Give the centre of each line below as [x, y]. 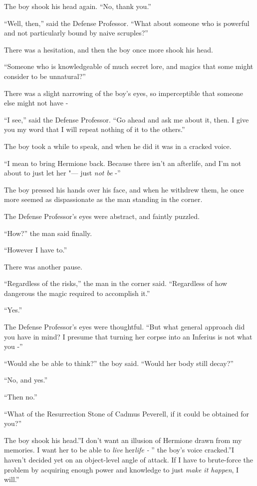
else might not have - [36, 103]
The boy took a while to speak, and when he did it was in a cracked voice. [118, 146]
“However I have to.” [35, 250]
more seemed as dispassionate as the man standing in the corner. [103, 199]
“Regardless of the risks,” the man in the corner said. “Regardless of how [116, 283]
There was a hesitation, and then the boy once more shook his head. [109, 49]
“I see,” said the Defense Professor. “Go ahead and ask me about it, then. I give [127, 119]
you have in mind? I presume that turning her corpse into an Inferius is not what [128, 336]
